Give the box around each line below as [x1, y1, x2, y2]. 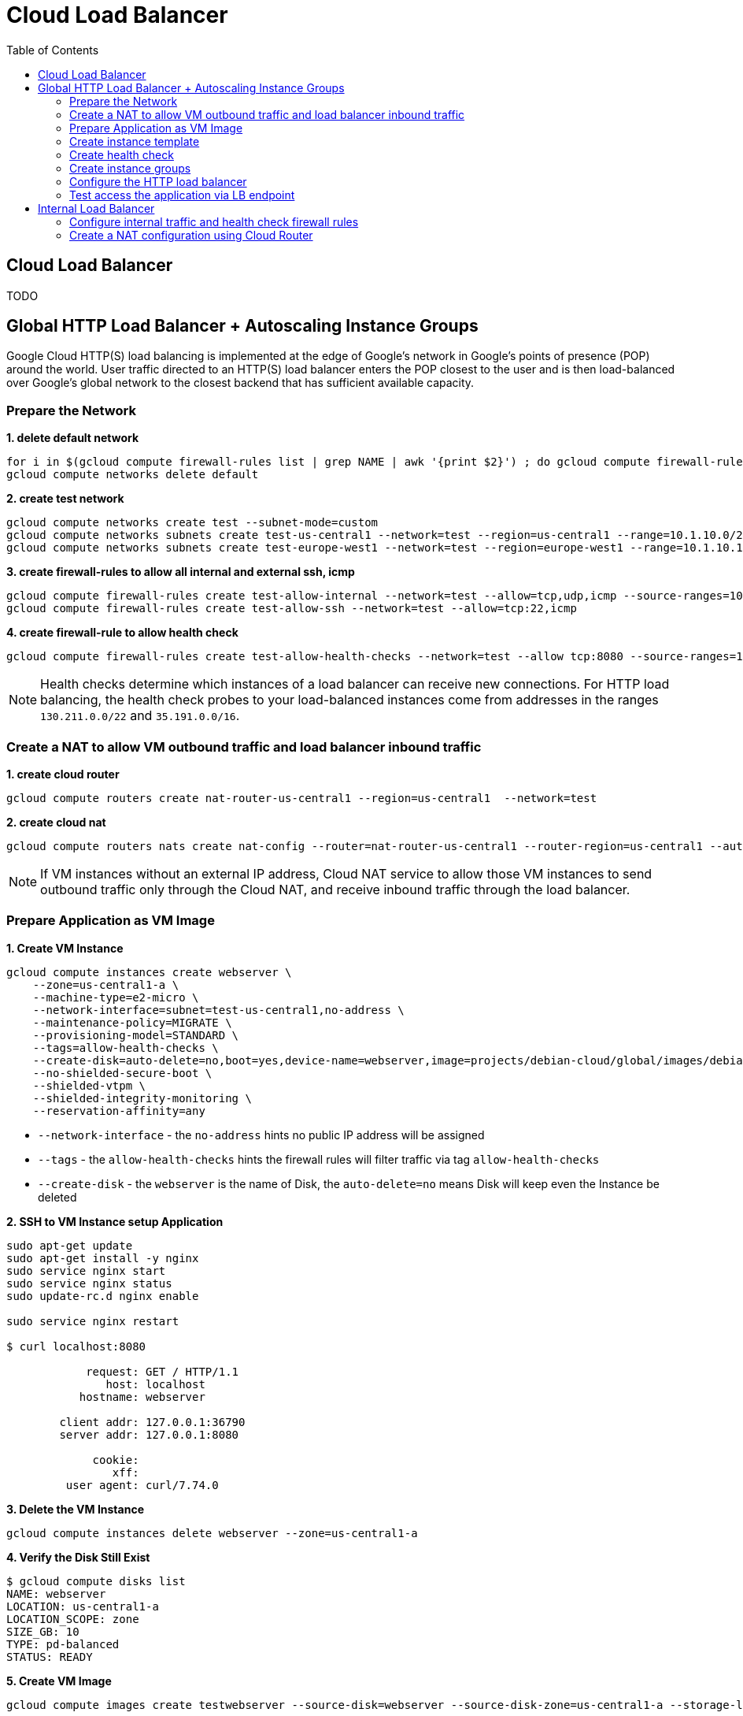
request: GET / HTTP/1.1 [86, 1365, 239, 1378]
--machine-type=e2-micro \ [32, 990, 199, 1004]
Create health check [69, 147, 174, 162]
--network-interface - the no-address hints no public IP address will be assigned [38, 1127, 485, 1142]
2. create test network [6, 492, 124, 506]
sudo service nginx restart [6, 1314, 179, 1328]
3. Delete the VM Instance [6, 1502, 144, 1516]
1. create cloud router [6, 767, 120, 781]
